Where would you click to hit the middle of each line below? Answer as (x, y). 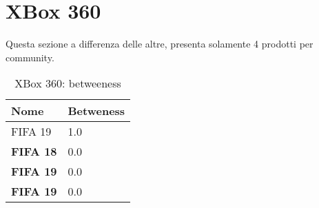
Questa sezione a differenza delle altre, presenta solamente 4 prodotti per (159, 44)
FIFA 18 (34, 152)
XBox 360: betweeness (68, 83)
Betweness (96, 111)
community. (30, 57)
